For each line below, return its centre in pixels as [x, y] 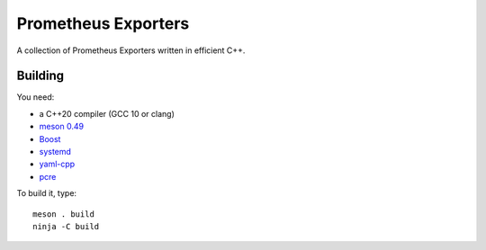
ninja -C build [66, 226]
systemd [55, 152]
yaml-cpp [57, 164]
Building [40, 76]
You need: [36, 97]
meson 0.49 [62, 127]
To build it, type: [46, 193]
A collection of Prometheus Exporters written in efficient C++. [131, 50]
